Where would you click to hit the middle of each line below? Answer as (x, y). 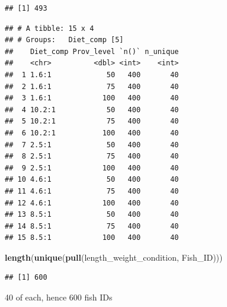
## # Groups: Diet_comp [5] (64, 40)
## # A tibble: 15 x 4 (49, 28)
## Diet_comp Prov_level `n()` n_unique (92, 51)
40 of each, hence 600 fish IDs (59, 297)
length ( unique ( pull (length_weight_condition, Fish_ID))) (114, 257)
